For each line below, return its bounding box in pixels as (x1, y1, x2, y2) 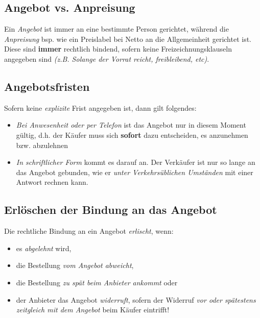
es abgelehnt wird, (16, 242, 72, 253)
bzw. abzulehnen (16, 139, 68, 150)
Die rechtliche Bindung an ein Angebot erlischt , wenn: (4, 226, 174, 236)
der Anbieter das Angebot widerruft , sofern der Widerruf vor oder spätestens (16, 294, 256, 305)
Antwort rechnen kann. (16, 177, 88, 187)
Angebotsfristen (4, 78, 90, 94)
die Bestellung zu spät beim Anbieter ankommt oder (16, 277, 178, 287)
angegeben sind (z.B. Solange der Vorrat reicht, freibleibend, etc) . (4, 53, 209, 64)
